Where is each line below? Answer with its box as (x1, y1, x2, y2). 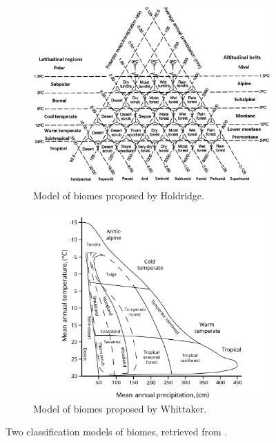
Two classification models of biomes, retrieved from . (6, 424, 228, 439)
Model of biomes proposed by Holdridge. (33, 188, 204, 203)
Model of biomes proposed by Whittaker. (33, 401, 207, 415)
